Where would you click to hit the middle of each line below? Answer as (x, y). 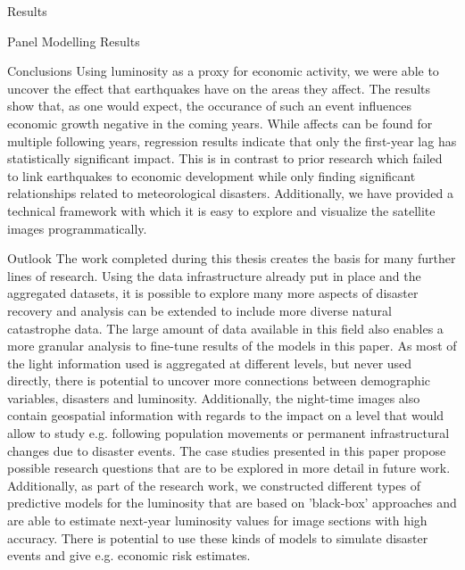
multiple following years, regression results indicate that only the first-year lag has (232, 140)
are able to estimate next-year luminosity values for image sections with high (217, 520)
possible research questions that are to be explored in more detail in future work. (229, 468)
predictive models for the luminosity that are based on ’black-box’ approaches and (232, 503)
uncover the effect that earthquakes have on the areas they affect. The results (219, 88)
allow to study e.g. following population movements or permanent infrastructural (228, 433)
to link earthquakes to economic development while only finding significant (212, 175)
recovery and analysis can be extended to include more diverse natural (199, 310)
